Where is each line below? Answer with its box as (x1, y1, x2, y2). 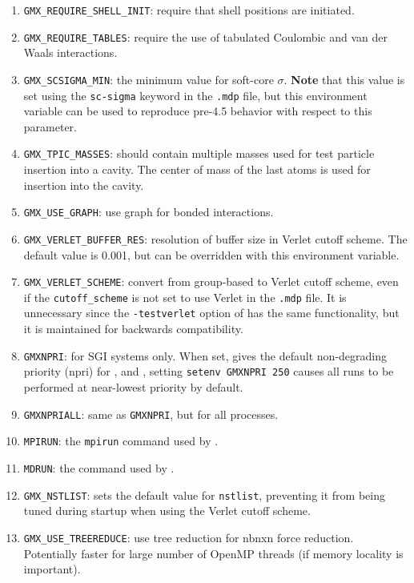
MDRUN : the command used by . (23, 459, 175, 476)
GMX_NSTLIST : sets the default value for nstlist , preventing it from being (23, 486, 385, 503)
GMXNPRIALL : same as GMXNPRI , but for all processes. (23, 405, 279, 422)
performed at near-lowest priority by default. (23, 379, 243, 396)
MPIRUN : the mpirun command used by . (23, 432, 219, 449)
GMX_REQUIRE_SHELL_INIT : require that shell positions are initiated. (23, 2, 355, 18)
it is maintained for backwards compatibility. (23, 320, 243, 337)
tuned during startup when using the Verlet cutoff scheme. (23, 502, 311, 519)
